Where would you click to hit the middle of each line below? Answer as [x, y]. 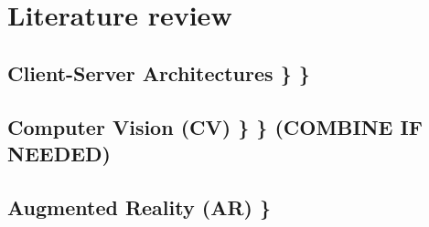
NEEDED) [59, 153]
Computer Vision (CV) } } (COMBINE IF [215, 126]
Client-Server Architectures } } [159, 72]
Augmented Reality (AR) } [139, 206]
